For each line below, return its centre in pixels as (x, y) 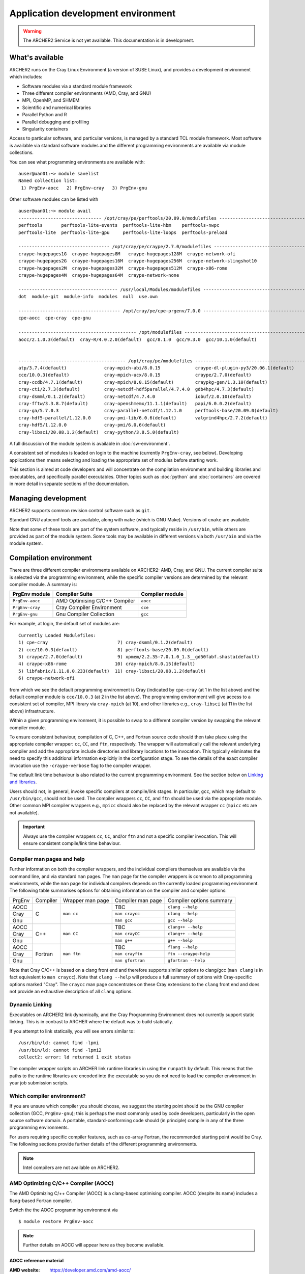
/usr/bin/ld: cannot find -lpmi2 (60, 1050)
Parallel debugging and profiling (56, 122)
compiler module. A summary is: (43, 585)
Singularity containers (45, 129)
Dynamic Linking (30, 1004)
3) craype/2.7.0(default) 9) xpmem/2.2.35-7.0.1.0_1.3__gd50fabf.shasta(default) (139, 657)
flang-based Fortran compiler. (41, 1201)
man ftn (72, 954)
